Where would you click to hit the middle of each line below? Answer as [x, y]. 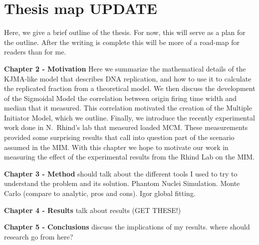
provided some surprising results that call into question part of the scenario [119, 137]
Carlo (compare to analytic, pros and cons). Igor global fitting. [100, 193]
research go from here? [39, 236]
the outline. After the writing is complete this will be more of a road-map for [122, 42]
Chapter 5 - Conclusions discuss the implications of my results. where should [127, 227]
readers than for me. [35, 52]
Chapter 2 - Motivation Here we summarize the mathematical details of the [125, 68]
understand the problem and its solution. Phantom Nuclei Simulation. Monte [122, 183]
